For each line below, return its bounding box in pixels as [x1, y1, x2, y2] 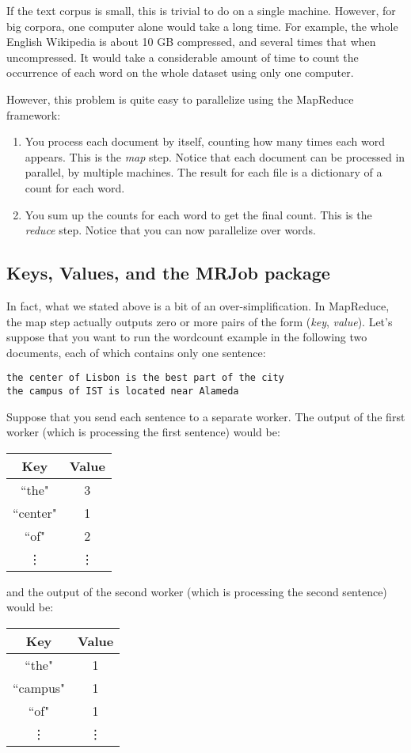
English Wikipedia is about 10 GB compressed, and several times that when [6, 33, 376, 50]
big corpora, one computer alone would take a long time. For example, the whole [6, 17, 398, 34]
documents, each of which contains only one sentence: [6, 344, 266, 360]
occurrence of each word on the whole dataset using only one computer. [6, 64, 354, 81]
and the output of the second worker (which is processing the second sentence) [6, 583, 387, 599]
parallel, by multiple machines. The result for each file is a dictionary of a [25, 164, 382, 181]
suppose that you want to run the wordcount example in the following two [6, 329, 367, 345]
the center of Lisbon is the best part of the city [6, 372, 284, 384]
